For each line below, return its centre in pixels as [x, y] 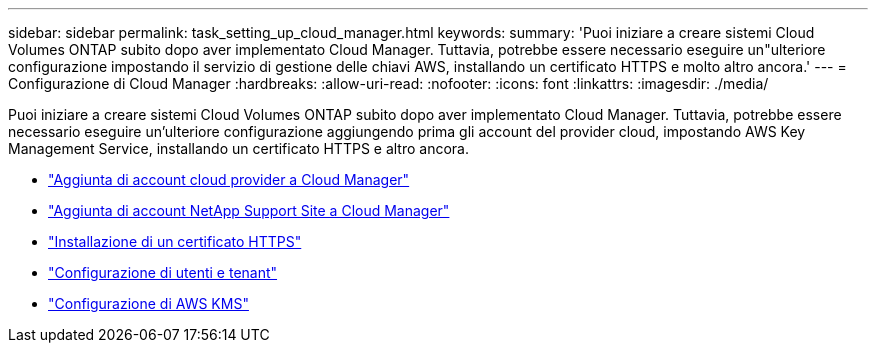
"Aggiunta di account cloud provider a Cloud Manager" [229, 179]
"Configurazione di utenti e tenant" [163, 272]
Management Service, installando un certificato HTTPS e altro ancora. [238, 148]
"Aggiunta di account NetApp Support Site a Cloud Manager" [249, 210]
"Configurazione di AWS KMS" [148, 303]
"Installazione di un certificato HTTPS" [175, 241]
